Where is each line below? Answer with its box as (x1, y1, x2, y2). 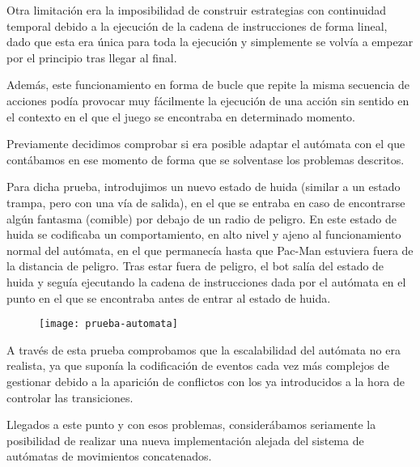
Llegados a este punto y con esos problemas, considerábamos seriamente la (6, 416, 376, 433)
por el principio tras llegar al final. (6, 49, 177, 66)
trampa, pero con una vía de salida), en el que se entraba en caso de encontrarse (6, 193, 405, 210)
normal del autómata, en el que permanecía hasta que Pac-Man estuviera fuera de (6, 241, 414, 258)
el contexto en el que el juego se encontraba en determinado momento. (6, 108, 355, 125)
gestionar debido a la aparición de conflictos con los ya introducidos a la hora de (6, 372, 405, 389)
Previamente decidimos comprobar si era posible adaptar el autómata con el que (6, 135, 405, 152)
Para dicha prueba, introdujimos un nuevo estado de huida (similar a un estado (6, 178, 401, 195)
